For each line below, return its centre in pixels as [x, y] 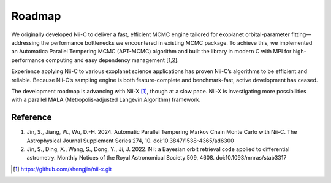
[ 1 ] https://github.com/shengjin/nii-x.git [63, 169]
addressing [25, 42]
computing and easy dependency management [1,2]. [112, 60]
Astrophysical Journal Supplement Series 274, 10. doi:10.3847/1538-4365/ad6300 [130, 141]
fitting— [302, 34]
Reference [32, 118]
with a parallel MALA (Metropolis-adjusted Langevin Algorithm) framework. [106, 100]
